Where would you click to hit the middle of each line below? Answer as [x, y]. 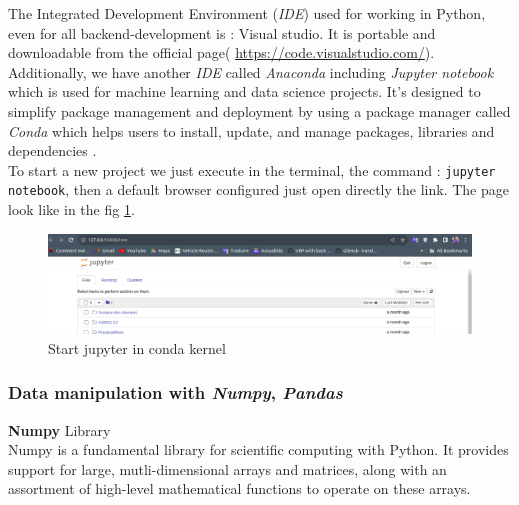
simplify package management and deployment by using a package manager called [259, 110]
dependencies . [52, 150]
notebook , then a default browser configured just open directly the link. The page [258, 189]
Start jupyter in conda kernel [137, 347]
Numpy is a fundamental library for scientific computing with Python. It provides [258, 449]
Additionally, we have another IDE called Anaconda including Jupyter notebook [251, 71]
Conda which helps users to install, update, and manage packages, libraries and [251, 130]
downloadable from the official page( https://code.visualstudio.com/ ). [221, 52]
